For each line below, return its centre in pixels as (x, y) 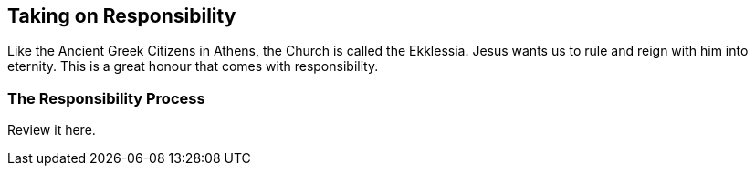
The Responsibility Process (106, 98)
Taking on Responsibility (122, 16)
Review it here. (52, 130)
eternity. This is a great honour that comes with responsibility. (193, 66)
